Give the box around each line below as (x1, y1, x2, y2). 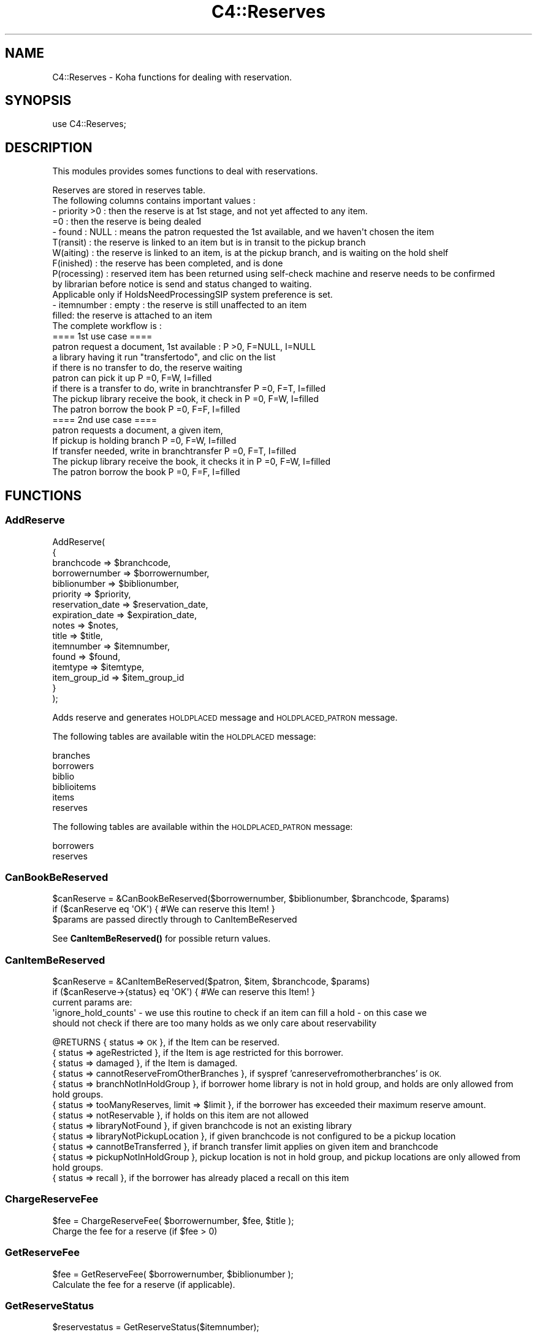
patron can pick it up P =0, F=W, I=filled (52, 373, 212, 384)
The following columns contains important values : (52, 195, 256, 206)
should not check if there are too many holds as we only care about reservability (52, 1018, 377, 1028)
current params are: (52, 997, 132, 1007)
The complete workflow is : (52, 320, 162, 331)
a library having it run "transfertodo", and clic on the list (52, 352, 276, 363)
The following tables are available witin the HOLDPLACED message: (52, 731, 316, 742)
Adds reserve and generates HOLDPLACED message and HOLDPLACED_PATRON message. (52, 711, 398, 723)
